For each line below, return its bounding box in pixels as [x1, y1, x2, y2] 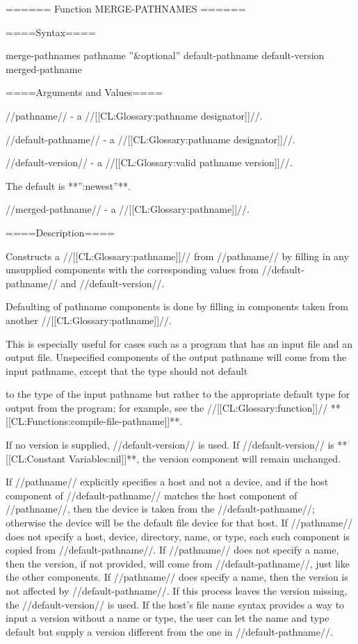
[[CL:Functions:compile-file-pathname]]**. [6, 414, 183, 428]
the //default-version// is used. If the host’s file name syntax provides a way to [6, 597, 345, 611]
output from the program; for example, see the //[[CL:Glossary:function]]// [6, 400, 328, 414]
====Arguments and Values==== [6, 85, 163, 99]
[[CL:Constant [6, 451, 66, 465]
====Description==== [6, 225, 115, 239]
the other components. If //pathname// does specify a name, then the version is [6, 570, 348, 584]
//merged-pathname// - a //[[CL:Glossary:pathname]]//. [6, 202, 250, 216]
